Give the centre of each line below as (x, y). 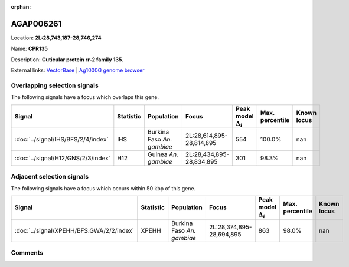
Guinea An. (163, 154)
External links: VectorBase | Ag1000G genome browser (78, 70)
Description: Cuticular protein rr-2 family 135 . (67, 60)
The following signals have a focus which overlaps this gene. (85, 97)
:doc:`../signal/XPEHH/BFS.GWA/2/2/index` (74, 230)
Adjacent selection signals (50, 177)
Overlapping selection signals (55, 85)
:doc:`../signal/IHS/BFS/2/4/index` (61, 139)
